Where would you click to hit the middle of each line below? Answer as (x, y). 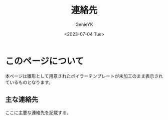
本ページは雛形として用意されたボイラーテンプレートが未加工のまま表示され (84, 76)
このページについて (45, 61)
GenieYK (84, 24)
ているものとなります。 (29, 82)
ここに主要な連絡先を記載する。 (38, 112)
